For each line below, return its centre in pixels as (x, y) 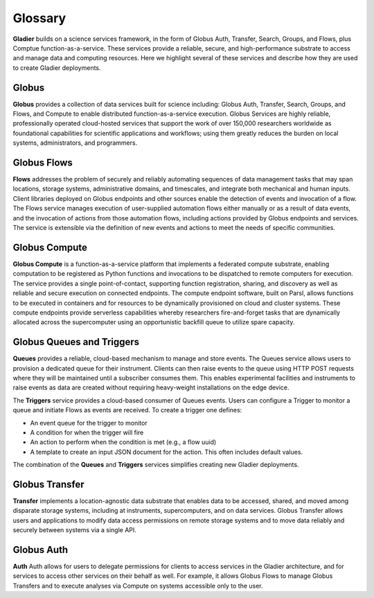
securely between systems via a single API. (74, 530)
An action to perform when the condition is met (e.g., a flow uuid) (123, 442)
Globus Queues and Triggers (76, 342)
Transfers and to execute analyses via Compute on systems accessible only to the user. (138, 586)
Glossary (39, 18)
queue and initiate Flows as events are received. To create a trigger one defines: (127, 410)
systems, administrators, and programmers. (75, 143)
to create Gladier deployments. (57, 68)
